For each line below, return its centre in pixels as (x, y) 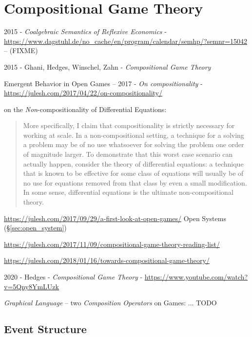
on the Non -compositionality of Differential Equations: (85, 109)
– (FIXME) (21, 50)
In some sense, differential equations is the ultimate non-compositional (128, 192)
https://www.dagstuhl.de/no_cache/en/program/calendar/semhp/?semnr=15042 (126, 41)
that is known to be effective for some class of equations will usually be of (133, 173)
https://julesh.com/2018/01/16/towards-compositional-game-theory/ (107, 260)
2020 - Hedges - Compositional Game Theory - (73, 277)
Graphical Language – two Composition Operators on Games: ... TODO (110, 303)
